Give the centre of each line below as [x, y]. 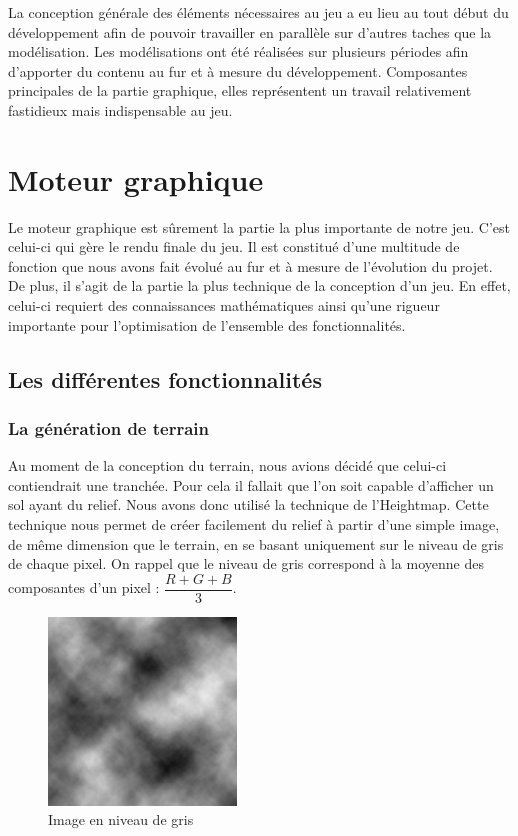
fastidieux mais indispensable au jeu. [120, 109]
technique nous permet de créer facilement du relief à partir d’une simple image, [254, 524]
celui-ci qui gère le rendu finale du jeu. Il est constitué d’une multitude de [234, 246]
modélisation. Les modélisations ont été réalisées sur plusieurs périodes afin [238, 51]
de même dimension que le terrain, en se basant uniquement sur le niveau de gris [256, 543]
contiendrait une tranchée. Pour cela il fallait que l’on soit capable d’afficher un [251, 484]
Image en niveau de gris [121, 819]
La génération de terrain [108, 427]
